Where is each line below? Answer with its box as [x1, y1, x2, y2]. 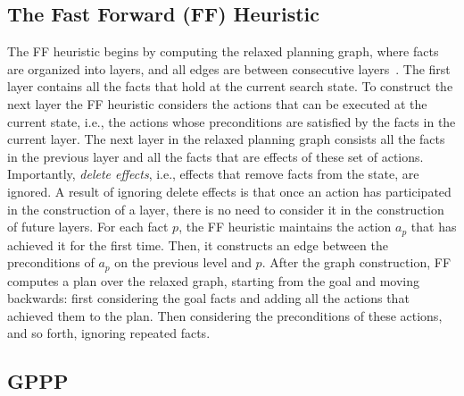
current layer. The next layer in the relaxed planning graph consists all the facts [7, 130, 445, 148]
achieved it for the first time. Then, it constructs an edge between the [7, 235, 388, 254]
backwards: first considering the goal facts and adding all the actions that [7, 289, 410, 308]
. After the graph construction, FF [261, 253, 452, 272]
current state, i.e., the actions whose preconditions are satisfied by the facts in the [7, 112, 456, 131]
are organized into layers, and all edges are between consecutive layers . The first [7, 59, 451, 78]
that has [410, 217, 457, 236]
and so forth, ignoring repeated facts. [7, 324, 211, 342]
